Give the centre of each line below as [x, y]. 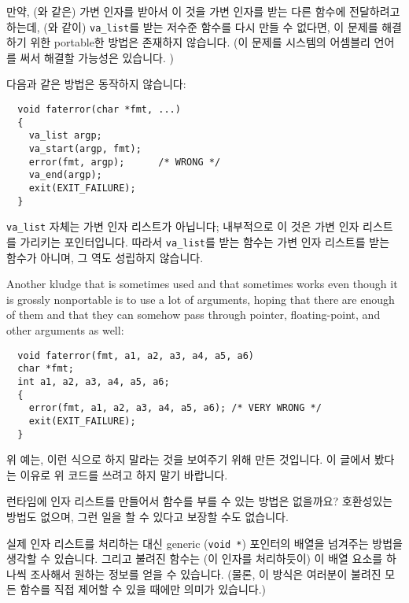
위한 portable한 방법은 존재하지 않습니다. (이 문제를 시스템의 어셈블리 [200, 42]
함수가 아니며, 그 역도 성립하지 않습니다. [105, 257]
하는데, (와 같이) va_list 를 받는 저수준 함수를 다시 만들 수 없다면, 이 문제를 [192, 26]
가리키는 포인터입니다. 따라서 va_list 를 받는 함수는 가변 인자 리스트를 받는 [205, 241]
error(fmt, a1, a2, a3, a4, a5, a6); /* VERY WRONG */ [175, 408]
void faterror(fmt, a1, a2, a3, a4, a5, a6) [136, 355]
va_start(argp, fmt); [85, 149]
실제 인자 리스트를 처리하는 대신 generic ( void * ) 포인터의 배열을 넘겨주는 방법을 [204, 543]
